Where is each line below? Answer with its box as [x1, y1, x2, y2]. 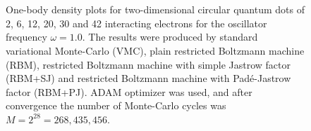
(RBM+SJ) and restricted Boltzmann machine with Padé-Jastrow [6, 71, 291, 85]
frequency [6, 29, 47, 44]
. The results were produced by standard [82, 29, 258, 44]
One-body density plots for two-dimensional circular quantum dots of [6, 2, 305, 17]
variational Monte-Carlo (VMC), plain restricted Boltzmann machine [6, 43, 305, 57]
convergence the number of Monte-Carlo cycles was [6, 98, 226, 113]
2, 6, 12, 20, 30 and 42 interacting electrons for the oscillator [6, 15, 267, 30]
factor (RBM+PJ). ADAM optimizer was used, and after [6, 84, 252, 99]
